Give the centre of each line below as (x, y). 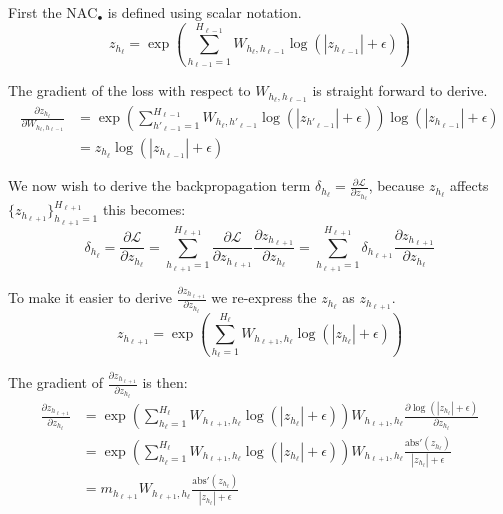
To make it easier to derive (90, 297)
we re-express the (264, 297)
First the (35, 12)
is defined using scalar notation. (204, 12)
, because (396, 185)
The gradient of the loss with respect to (129, 90)
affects (469, 185)
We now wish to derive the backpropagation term (159, 185)
